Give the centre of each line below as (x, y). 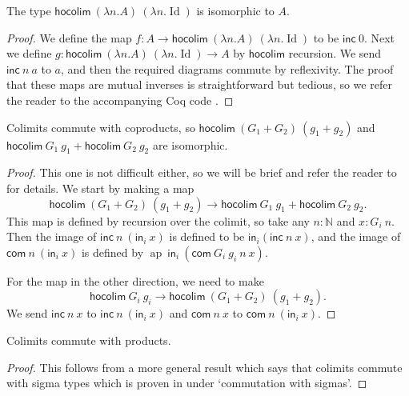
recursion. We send (335, 53)
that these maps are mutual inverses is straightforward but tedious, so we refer (199, 84)
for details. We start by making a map (100, 188)
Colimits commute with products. (89, 340)
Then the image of (52, 236)
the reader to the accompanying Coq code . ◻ (120, 100)
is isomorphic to (235, 10)
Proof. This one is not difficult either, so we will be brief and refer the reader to (202, 172)
